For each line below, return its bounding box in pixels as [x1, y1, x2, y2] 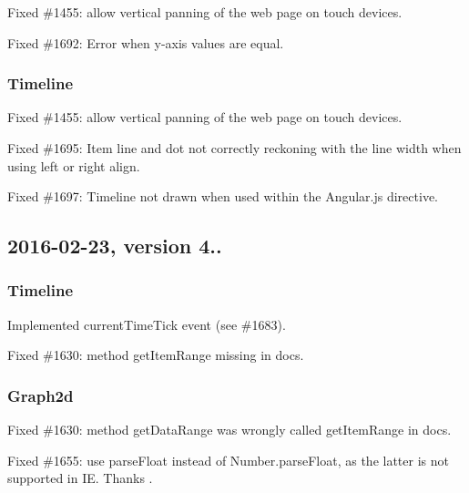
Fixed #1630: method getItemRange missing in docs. [7, 345, 304, 365]
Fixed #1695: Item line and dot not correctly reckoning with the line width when [7, 139, 462, 157]
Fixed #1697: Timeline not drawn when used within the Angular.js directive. [7, 187, 438, 206]
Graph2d [7, 384, 74, 406]
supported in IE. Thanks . [7, 468, 153, 488]
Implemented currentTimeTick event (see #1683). [7, 314, 286, 334]
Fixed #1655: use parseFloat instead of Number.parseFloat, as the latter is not [7, 450, 449, 469]
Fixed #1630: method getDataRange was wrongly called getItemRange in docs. [7, 420, 452, 439]
